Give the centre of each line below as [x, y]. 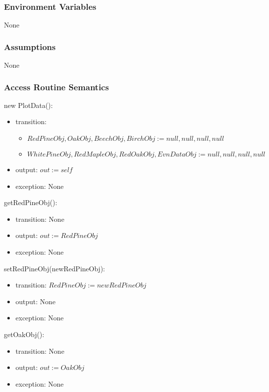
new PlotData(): [28, 105]
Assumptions [30, 46]
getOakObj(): [24, 334]
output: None [36, 301]
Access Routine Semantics [57, 87]
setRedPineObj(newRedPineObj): [55, 268]
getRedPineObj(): [31, 202]
